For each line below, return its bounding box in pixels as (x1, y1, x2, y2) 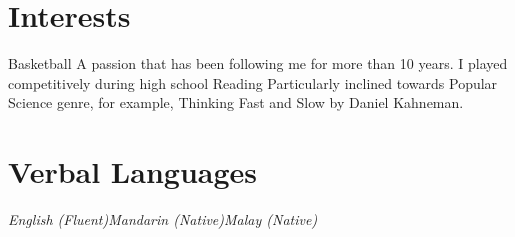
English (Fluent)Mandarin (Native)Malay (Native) (8, 209, 318, 230)
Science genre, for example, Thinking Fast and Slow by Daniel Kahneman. (8, 92, 464, 113)
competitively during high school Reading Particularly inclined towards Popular (8, 72, 498, 93)
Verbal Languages (8, 151, 258, 192)
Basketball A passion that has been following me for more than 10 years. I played (8, 53, 508, 74)
